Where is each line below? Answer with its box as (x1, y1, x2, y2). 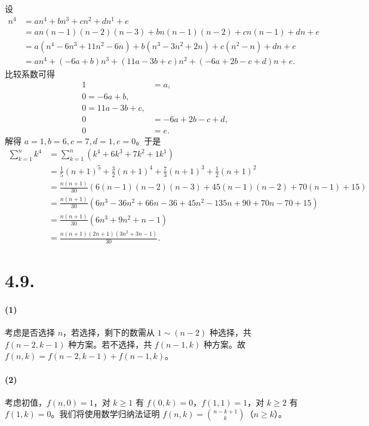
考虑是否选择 (5, 326, 55, 339)
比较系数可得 (5, 67, 55, 80)
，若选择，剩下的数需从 (63, 326, 155, 339)
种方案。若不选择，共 (68, 337, 152, 350)
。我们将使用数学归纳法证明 (51, 407, 160, 420)
